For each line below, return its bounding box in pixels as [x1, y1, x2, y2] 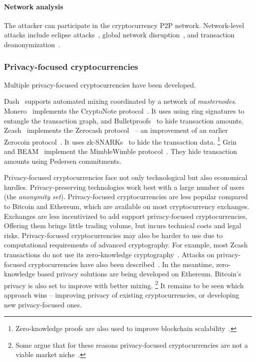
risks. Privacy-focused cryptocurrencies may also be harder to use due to [4, 230, 223, 240]
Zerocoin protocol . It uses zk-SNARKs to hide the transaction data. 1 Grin [4, 135, 237, 147]
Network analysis [4, 1, 64, 11]
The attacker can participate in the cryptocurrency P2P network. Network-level [4, 20, 244, 30]
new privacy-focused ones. [4, 299, 82, 309]
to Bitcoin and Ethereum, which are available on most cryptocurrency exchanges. [4, 201, 250, 211]
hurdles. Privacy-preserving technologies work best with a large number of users [4, 181, 245, 192]
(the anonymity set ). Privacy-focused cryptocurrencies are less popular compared [4, 191, 248, 202]
